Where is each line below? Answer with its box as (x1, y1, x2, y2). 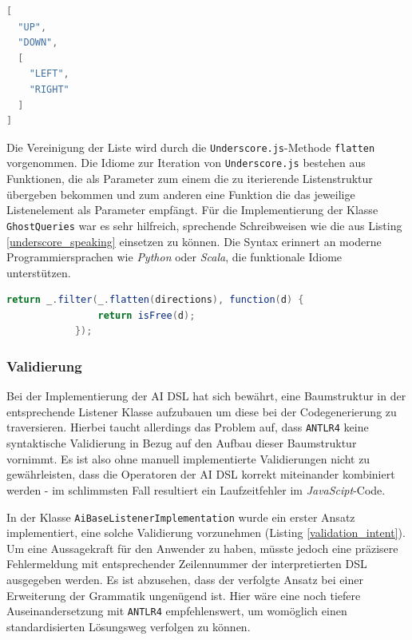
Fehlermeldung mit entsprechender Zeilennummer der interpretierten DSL (6, 555, 367, 572)
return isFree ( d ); (97, 309, 196, 321)
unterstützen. (6, 264, 71, 280)
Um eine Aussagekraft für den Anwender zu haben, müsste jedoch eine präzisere (6, 539, 398, 556)
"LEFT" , (29, 68, 69, 80)
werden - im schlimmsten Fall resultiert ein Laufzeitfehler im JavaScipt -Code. (6, 481, 386, 498)
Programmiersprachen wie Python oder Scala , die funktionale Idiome (6, 248, 343, 265)
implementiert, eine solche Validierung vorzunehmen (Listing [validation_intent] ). (6, 524, 406, 541)
